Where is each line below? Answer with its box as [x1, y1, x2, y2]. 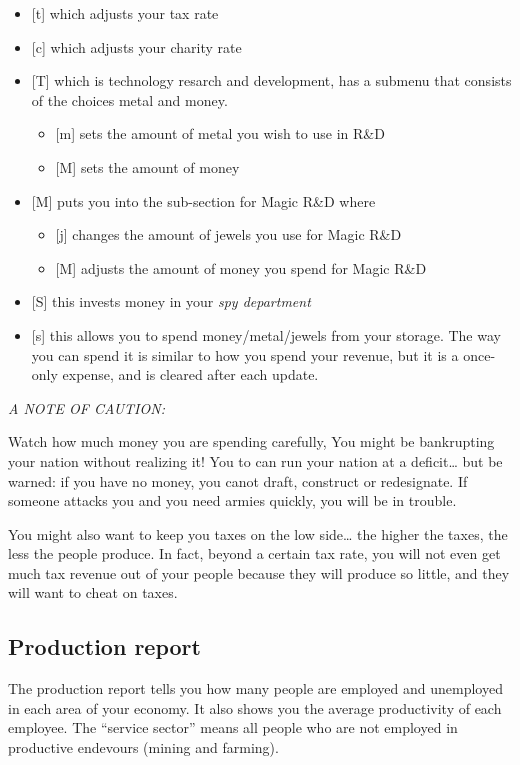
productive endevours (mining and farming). [8, 737, 279, 758]
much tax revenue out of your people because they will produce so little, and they [8, 562, 510, 583]
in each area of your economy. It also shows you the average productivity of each [8, 697, 502, 718]
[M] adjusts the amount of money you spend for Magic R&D [55, 257, 427, 278]
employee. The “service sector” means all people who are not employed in [8, 717, 458, 738]
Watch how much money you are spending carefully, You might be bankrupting [8, 431, 495, 452]
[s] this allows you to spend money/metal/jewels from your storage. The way [31, 324, 501, 345]
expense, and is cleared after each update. [62, 364, 319, 385]
